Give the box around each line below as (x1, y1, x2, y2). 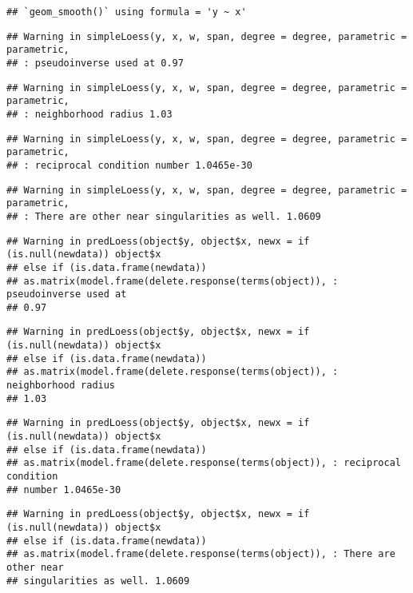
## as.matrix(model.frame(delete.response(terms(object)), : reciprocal (6, 457, 401, 469)
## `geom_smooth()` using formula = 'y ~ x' (6, 6, 247, 18)
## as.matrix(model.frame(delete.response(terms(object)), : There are (6, 548, 395, 560)
